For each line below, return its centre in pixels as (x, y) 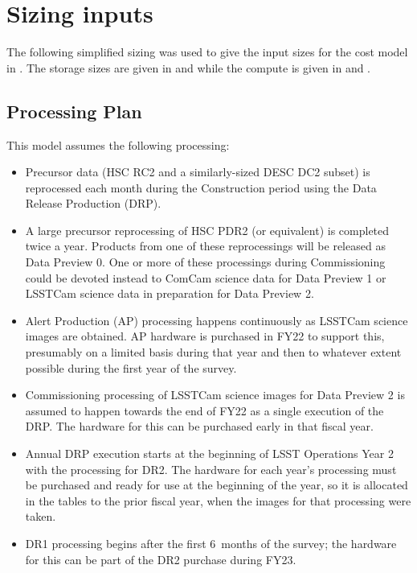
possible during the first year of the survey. (131, 367)
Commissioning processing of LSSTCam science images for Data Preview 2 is (215, 395)
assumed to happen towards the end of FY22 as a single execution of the (204, 410)
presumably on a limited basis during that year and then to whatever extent (213, 352)
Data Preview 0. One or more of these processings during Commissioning (205, 262)
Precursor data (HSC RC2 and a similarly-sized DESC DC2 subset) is (198, 172)
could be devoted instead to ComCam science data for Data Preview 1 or (206, 277)
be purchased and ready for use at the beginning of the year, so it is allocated (217, 485)
